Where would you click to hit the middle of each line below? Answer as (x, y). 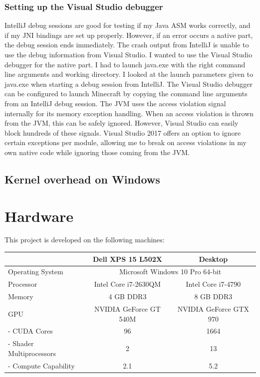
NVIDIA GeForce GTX (213, 308)
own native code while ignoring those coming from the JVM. (97, 152)
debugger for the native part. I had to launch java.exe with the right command (125, 64)
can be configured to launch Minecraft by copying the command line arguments (126, 94)
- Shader (21, 343)
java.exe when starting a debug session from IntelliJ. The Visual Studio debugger (129, 84)
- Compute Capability (41, 365)
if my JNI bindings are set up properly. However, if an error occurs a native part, (129, 35)
